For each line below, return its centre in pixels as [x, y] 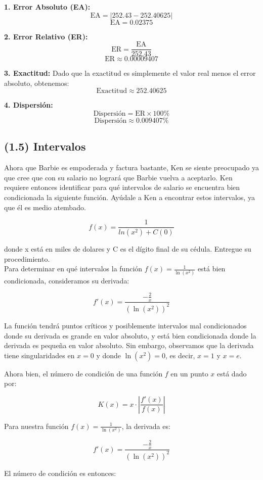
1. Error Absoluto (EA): [47, 7]
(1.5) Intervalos [45, 146]
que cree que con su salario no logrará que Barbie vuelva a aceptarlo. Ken [118, 177]
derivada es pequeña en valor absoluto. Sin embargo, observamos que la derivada [129, 345]
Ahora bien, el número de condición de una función [83, 373]
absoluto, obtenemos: [37, 83]
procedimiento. [27, 258]
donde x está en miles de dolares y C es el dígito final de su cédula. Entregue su [128, 249]
